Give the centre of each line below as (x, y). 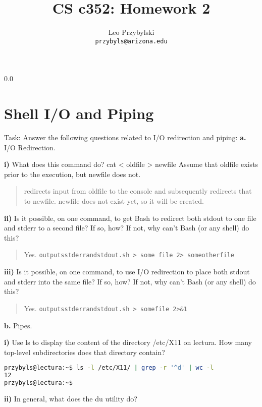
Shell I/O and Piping (79, 113)
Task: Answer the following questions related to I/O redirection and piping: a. (125, 137)
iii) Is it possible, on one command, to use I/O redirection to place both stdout (127, 272)
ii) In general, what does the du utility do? (71, 398)
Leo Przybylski (131, 32)
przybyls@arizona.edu (131, 41)
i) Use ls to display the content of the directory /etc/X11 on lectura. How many (128, 342)
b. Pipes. (18, 325)
